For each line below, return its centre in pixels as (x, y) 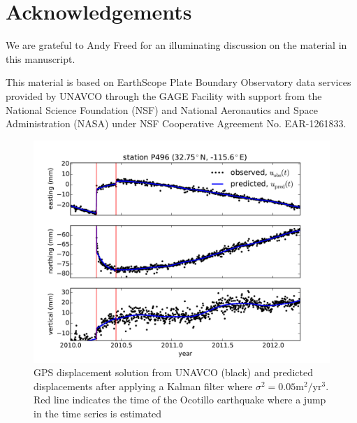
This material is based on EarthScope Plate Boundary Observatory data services (178, 82)
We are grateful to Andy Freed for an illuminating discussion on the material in (176, 45)
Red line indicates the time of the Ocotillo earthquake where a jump (180, 400)
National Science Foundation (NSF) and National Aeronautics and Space (162, 109)
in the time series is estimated (98, 414)
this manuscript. (41, 58)
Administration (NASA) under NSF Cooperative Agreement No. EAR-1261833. (176, 123)
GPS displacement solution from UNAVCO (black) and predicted (173, 372)
